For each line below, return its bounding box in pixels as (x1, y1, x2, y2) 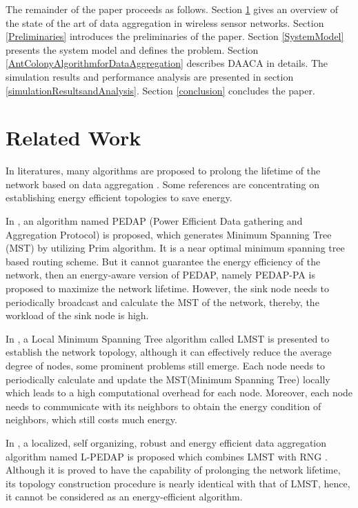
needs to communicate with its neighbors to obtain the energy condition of (6, 398, 321, 413)
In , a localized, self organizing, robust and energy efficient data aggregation (6, 435, 327, 449)
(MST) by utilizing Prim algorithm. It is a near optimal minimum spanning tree (6, 241, 345, 255)
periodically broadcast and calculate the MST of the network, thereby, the (6, 294, 319, 309)
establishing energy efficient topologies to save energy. (6, 190, 232, 205)
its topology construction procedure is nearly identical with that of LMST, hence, (6, 476, 350, 490)
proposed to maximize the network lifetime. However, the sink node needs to (6, 281, 329, 296)
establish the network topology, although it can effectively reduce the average (6, 345, 332, 359)
